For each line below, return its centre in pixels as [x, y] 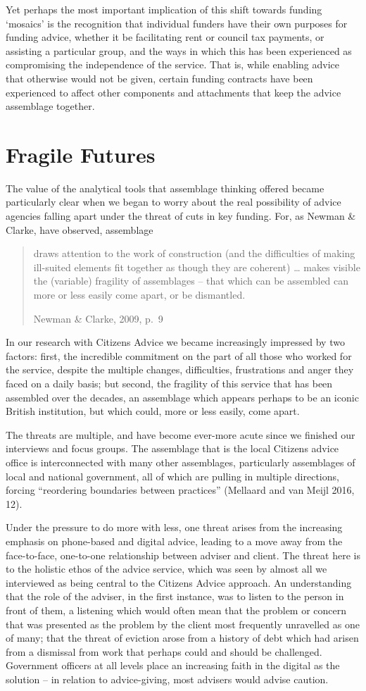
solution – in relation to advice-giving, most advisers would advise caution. [167, 679]
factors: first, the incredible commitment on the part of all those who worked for [179, 355]
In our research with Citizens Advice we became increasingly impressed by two [175, 342]
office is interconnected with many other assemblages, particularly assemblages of [181, 462]
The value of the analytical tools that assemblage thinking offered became [165, 188]
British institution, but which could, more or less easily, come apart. [153, 411]
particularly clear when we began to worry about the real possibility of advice [173, 202]
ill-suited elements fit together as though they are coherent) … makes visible [197, 267]
